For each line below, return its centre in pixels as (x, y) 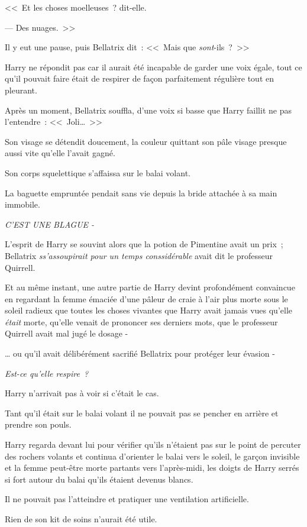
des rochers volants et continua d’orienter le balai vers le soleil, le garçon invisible (152, 456)
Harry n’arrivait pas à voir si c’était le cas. (82, 393)
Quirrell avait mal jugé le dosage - (67, 333)
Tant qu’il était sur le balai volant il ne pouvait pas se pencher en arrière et (142, 413)
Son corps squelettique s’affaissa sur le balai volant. (98, 172)
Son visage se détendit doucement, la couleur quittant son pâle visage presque (146, 141)
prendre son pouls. (38, 424)
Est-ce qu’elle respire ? (47, 373)
